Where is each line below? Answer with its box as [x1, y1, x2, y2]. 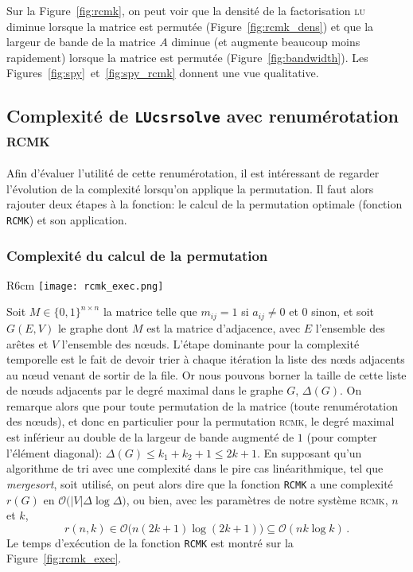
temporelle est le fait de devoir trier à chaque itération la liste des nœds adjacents [6, 351, 405, 368]
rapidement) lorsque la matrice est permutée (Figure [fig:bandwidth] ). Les [6, 49, 368, 65]
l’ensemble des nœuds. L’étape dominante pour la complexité [61, 335, 360, 352]
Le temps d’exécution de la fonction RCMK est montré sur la [6, 534, 294, 551]
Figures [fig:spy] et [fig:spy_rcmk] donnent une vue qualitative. [6, 64, 319, 81]
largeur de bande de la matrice [6, 33, 156, 50]
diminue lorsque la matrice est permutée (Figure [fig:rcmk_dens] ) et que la [6, 18, 374, 34]
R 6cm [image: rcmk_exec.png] [6, 276, 164, 293]
